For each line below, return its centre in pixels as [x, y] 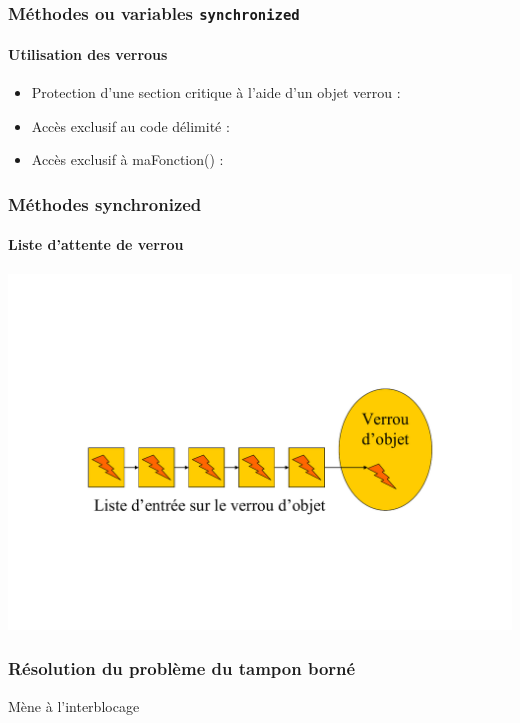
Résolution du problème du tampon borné [182, 668]
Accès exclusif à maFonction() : [127, 159]
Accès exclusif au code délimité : [130, 125]
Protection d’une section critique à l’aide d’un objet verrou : [216, 92]
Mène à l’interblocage [74, 705]
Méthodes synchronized [105, 203]
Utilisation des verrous [88, 54]
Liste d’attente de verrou [96, 244]
